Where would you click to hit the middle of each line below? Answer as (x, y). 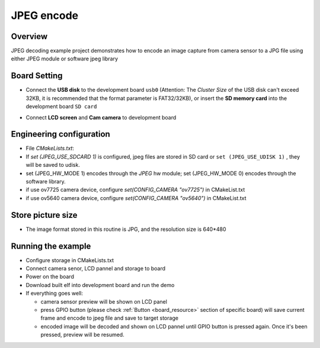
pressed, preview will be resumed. (82, 335)
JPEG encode (45, 15)
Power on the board (50, 277)
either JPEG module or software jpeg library (65, 59)
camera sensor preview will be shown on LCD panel (104, 301)
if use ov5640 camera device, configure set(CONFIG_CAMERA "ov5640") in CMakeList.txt (136, 198)
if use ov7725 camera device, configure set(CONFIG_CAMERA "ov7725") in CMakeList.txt (135, 190)
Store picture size (44, 215)
